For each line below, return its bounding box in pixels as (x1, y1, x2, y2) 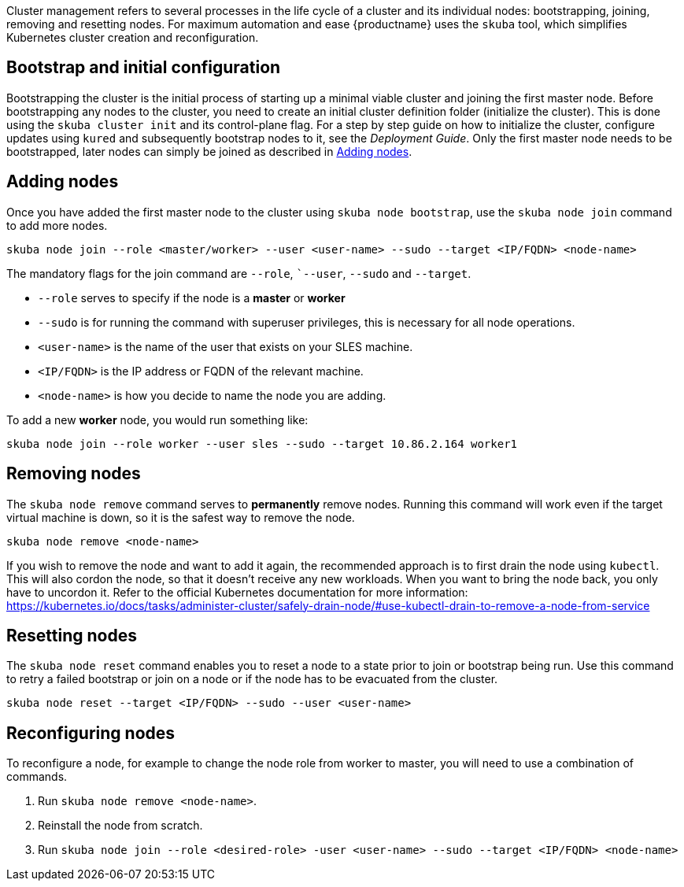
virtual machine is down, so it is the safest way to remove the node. (6, 510, 355, 524)
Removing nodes (6, 464, 141, 484)
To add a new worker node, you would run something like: (6, 412, 309, 427)
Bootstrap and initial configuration (6, 57, 281, 78)
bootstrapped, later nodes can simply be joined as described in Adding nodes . (6, 144, 412, 158)
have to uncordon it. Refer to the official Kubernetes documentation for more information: (6, 585, 468, 599)
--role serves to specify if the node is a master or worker (38, 290, 346, 305)
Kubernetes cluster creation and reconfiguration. (6, 31, 259, 44)
